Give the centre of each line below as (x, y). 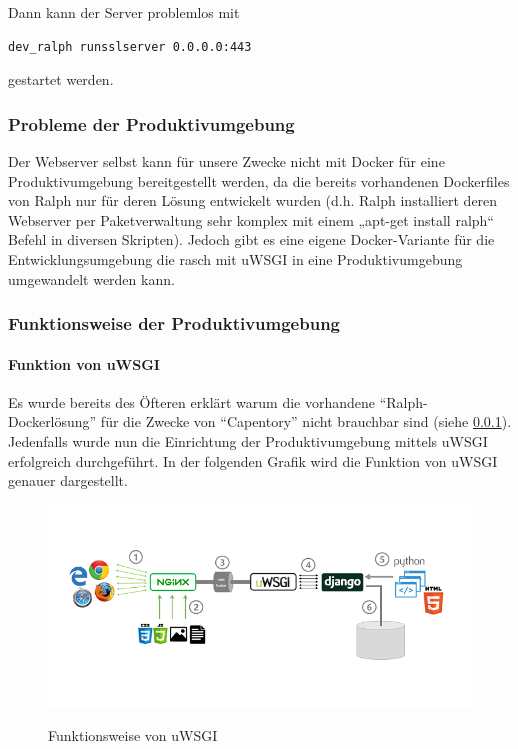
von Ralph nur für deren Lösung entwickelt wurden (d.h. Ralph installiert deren (253, 200)
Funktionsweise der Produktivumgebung (174, 323)
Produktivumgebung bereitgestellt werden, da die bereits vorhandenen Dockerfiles (259, 180)
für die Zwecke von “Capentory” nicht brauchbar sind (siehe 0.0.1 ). (306, 421)
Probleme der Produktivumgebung (151, 123)
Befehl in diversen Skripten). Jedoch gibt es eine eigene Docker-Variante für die (251, 239)
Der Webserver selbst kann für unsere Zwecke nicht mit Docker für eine (226, 161)
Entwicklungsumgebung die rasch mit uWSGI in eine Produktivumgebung (235, 258)
